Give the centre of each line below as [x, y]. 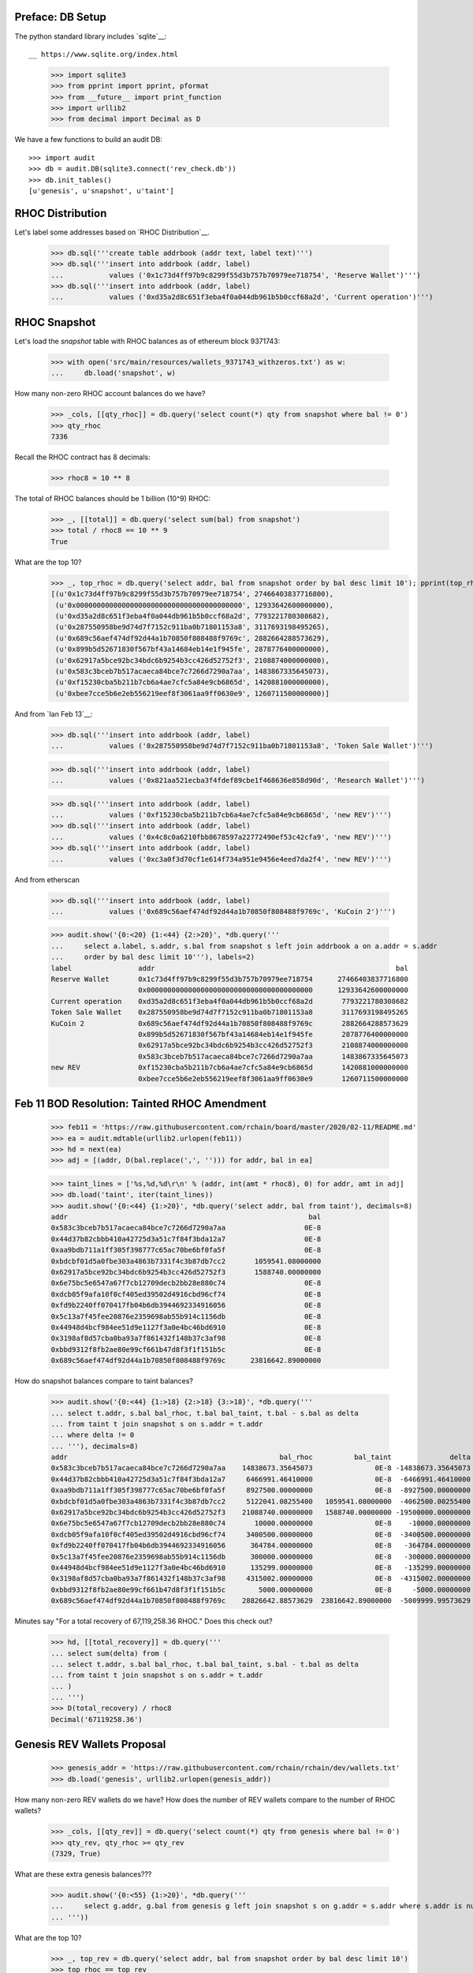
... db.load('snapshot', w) [114, 373]
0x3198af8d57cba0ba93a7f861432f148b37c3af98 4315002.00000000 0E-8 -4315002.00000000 [261, 1579]
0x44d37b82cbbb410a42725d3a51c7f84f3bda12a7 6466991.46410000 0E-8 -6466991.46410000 [261, 1479]
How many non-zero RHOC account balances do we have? [110, 394]
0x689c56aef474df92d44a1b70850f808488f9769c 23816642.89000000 [186, 1361]
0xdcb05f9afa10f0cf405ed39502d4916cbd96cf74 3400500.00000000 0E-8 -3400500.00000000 [261, 1534]
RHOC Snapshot [55, 322]
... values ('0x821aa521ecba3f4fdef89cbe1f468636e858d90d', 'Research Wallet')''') [238, 780]
